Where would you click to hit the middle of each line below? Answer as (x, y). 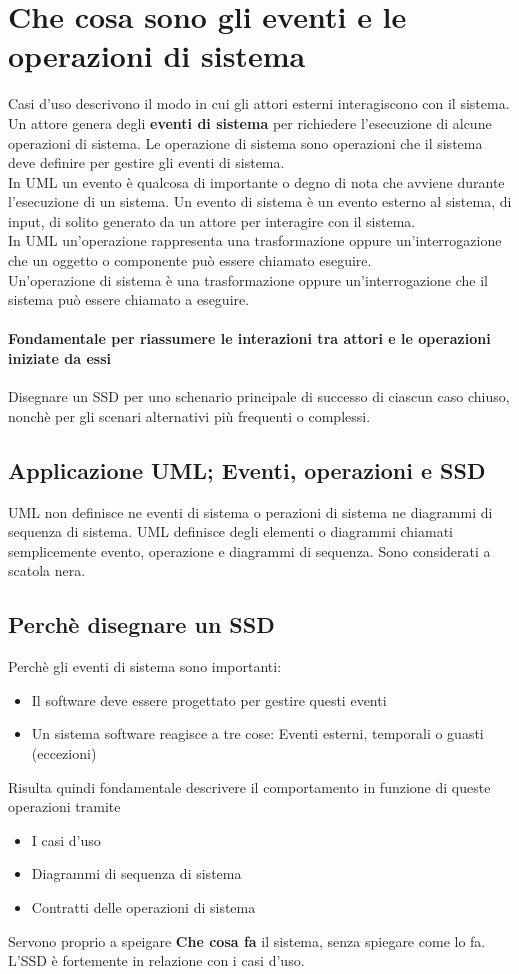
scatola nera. (47, 570)
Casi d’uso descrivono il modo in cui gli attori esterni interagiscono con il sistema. (259, 103)
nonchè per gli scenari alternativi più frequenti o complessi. (189, 415)
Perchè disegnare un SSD (141, 624)
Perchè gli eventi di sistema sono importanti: (145, 666)
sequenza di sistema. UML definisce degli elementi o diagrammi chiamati (230, 531)
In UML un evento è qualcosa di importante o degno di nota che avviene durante (256, 181)
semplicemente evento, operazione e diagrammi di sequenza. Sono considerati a (249, 550)
